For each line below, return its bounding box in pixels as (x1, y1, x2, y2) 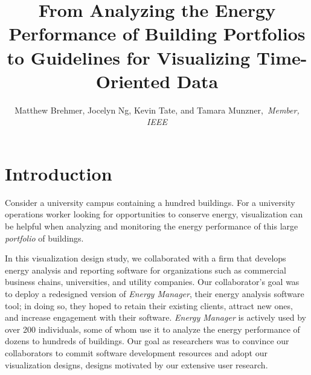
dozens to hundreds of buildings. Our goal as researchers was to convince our (5, 335, 289, 347)
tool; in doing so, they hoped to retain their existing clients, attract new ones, (5, 299, 293, 312)
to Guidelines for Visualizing (7, 45, 251, 69)
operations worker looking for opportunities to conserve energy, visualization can (5, 208, 303, 220)
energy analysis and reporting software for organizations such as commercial (5, 263, 286, 276)
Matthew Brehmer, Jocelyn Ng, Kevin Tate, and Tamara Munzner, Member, (14, 103, 300, 116)
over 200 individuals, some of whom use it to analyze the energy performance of (5, 322, 300, 335)
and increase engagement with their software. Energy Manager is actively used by (5, 311, 307, 324)
